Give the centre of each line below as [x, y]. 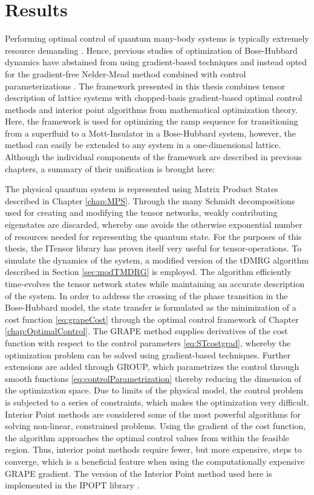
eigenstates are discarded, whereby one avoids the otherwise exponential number [154, 225]
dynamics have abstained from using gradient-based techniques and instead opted [156, 62]
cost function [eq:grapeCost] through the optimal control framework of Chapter [152, 319]
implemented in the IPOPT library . [72, 485]
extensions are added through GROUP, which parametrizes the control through [152, 367]
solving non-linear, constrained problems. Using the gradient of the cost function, [155, 426]
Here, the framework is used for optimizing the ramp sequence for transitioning [152, 121]
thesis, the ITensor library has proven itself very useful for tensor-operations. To [153, 248]
